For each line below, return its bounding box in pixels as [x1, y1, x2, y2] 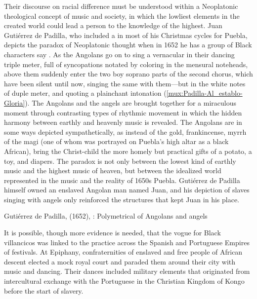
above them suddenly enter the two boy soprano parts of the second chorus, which [4, 69, 253, 79]
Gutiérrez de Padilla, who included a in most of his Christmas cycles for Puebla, [4, 30, 248, 40]
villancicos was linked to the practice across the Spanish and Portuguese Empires [4, 237, 250, 247]
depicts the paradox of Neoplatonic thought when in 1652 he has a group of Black [4, 39, 252, 50]
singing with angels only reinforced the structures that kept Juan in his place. [4, 194, 239, 204]
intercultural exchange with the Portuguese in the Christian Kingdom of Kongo [4, 276, 245, 286]
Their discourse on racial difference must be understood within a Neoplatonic [4, 1, 238, 11]
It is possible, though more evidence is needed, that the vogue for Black [4, 227, 221, 238]
